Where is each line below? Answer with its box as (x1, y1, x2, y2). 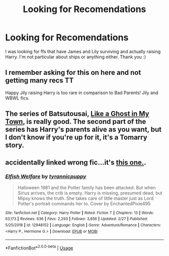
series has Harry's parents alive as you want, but (5, 125, 162, 134)
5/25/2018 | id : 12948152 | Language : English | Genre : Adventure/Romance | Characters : (5, 223, 161, 228)
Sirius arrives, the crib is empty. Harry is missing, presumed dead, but (17, 190, 162, 196)
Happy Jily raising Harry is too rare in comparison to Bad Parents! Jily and (5, 90, 158, 96)
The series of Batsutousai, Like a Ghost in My (5, 110, 149, 118)
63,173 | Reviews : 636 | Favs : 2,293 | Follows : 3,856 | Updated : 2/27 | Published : (5, 216, 148, 222)
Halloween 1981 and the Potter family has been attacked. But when (17, 185, 156, 191)
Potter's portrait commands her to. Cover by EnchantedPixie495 (17, 200, 151, 207)
